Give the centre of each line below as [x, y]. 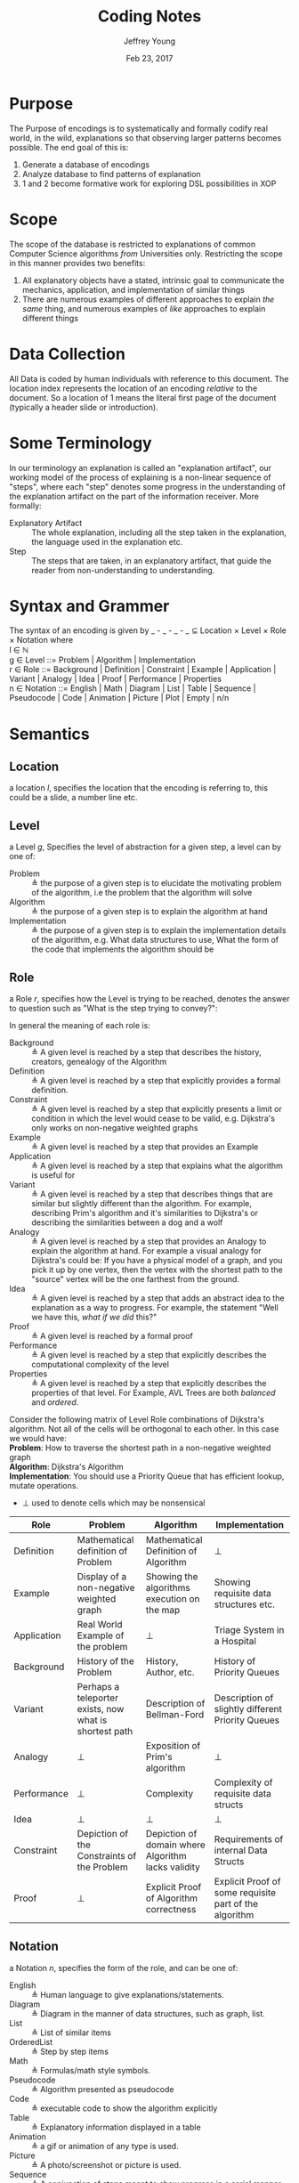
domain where [176, 1845]
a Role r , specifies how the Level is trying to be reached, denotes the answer [149, 999]
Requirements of [249, 1839]
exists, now [101, 1709]
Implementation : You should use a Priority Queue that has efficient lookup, [147, 1476]
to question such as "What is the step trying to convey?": [113, 1009]
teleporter [97, 1698]
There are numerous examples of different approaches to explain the [148, 299]
